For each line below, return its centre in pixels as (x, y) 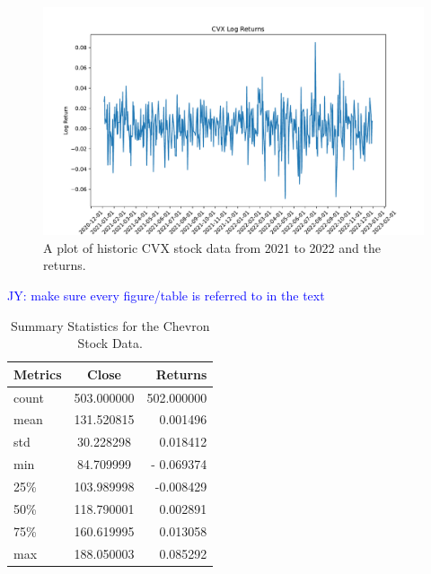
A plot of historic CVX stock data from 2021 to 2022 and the (212, 247)
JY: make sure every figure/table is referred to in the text (166, 296)
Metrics (38, 374)
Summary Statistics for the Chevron (110, 325)
